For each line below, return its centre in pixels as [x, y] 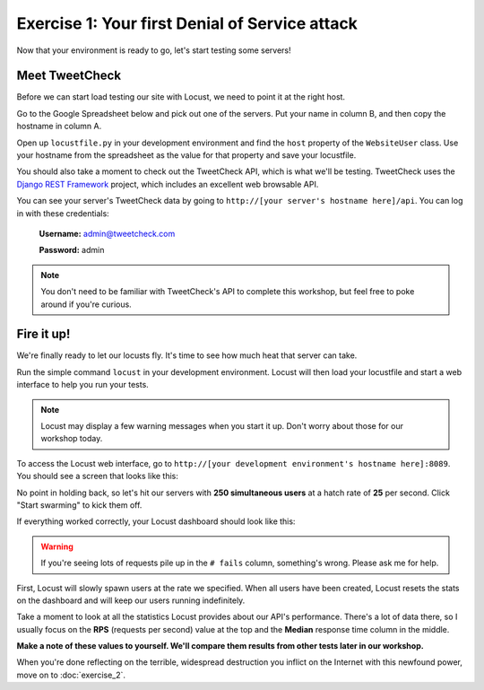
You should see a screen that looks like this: [98, 476]
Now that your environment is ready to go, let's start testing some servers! [154, 50]
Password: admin [72, 250]
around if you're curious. [86, 304]
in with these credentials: [63, 213]
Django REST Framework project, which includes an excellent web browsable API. [168, 184]
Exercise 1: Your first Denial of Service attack [187, 23]
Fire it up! [43, 334]
